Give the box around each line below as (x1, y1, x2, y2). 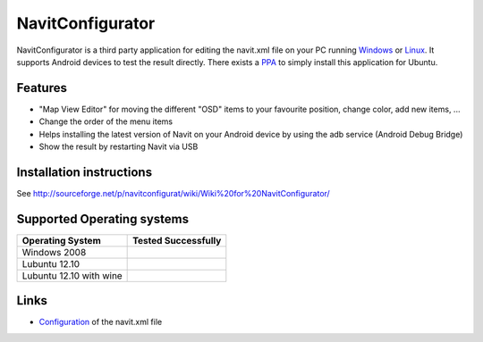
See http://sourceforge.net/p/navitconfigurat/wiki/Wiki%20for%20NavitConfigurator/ (16, 188, 330, 198)
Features (16, 80, 67, 96)
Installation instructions (16, 164, 152, 179)
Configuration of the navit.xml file (38, 317, 163, 328)
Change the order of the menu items (38, 116, 174, 127)
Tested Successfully (132, 234, 222, 246)
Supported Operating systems (16, 211, 190, 227)
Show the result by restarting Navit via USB (38, 141, 199, 152)
